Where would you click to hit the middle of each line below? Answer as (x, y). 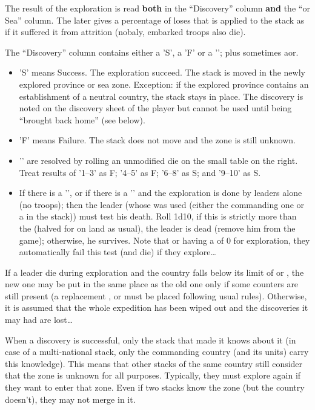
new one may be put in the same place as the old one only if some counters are (152, 284)
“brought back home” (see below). (82, 119)
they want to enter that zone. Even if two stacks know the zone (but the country (155, 387)
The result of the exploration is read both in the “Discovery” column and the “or (157, 8)
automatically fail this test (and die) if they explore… (118, 252)
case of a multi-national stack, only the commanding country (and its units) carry (157, 352)
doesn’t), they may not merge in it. (70, 399)
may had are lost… (39, 320)
